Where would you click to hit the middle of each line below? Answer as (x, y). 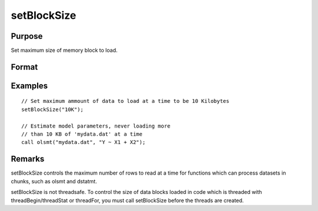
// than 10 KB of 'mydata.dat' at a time (82, 134)
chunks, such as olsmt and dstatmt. (54, 181)
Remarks (28, 159)
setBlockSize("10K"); (52, 109)
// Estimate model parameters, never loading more (96, 126)
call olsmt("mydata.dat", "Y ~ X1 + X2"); (84, 142)
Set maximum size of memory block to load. (64, 51)
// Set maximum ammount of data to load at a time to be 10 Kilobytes (125, 101)
